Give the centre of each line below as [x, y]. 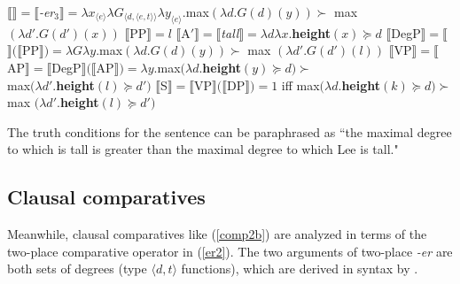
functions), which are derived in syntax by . [300, 269]
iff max [300, 84]
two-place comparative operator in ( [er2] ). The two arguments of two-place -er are [230, 251]
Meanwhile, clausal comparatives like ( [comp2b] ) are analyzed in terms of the [217, 234]
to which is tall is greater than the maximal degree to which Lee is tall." [203, 149]
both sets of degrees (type [77, 269]
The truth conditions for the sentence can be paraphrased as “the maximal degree [230, 131]
